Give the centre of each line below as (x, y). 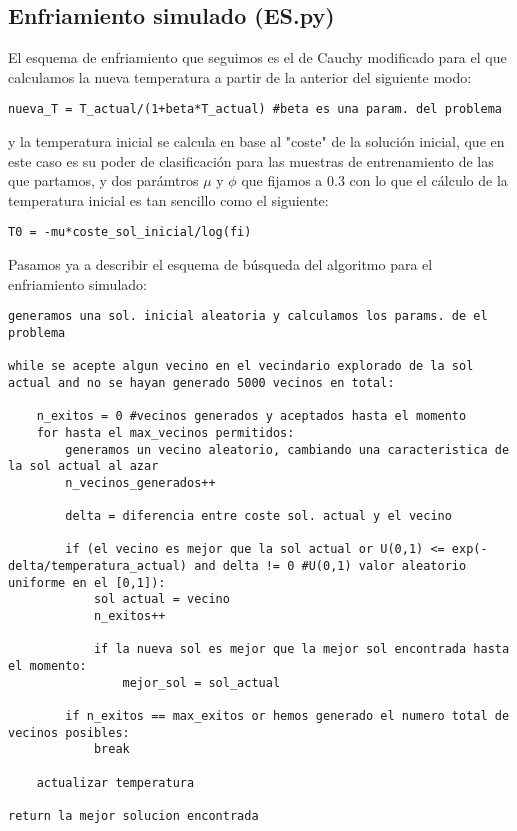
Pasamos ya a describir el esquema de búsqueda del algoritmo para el (220, 264)
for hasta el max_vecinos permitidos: (165, 432)
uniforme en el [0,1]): (87, 582)
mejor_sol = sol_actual (201, 682)
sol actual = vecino (161, 599)
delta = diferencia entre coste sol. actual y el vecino (258, 516)
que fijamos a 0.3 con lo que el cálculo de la (374, 180)
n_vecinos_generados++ (140, 482)
